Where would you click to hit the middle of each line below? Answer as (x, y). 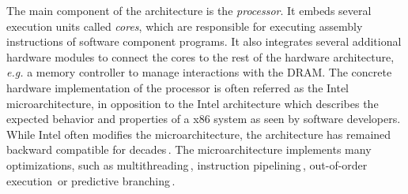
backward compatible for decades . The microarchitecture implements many (189, 149)
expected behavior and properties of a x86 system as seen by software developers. (204, 119)
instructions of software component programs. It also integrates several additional (204, 41)
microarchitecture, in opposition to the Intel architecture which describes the (193, 103)
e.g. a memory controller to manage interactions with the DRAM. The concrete (199, 72)
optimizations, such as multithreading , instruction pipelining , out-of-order (187, 164)
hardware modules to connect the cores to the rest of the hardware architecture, (200, 56)
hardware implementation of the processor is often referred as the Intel (178, 87)
